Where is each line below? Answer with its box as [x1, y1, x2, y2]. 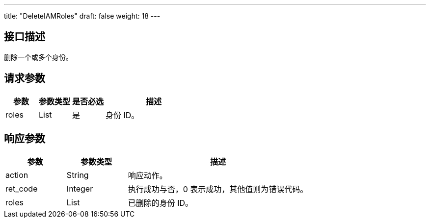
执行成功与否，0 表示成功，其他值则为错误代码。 [128, 184, 308, 194]
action [5, 170, 28, 180]
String [66, 170, 89, 180]
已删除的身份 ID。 [128, 197, 193, 208]
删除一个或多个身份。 [4, 52, 73, 61]
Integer [66, 183, 93, 194]
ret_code [5, 183, 38, 194]
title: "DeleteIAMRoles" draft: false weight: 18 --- [4, 12, 161, 20]
